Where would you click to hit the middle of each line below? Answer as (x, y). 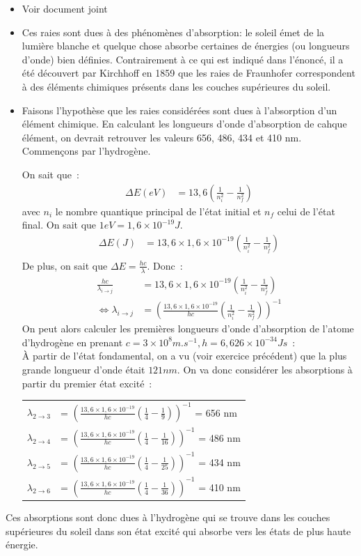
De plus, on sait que (65, 265)
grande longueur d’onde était (83, 369)
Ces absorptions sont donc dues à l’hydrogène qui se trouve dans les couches (168, 517)
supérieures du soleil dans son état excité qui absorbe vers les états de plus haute (178, 531)
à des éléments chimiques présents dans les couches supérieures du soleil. (176, 86)
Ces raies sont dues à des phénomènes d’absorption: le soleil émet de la (173, 32)
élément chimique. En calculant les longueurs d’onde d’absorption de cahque (184, 124)
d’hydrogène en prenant (72, 342)
